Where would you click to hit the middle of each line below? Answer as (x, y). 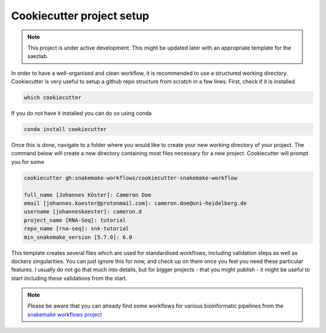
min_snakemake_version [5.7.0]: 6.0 (78, 237)
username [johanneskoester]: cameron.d (83, 212)
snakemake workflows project (65, 314)
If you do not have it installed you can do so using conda (81, 113)
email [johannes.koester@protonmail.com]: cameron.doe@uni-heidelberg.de (135, 203)
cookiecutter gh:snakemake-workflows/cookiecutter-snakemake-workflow (131, 178)
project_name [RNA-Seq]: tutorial (75, 220)
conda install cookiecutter (65, 129)
